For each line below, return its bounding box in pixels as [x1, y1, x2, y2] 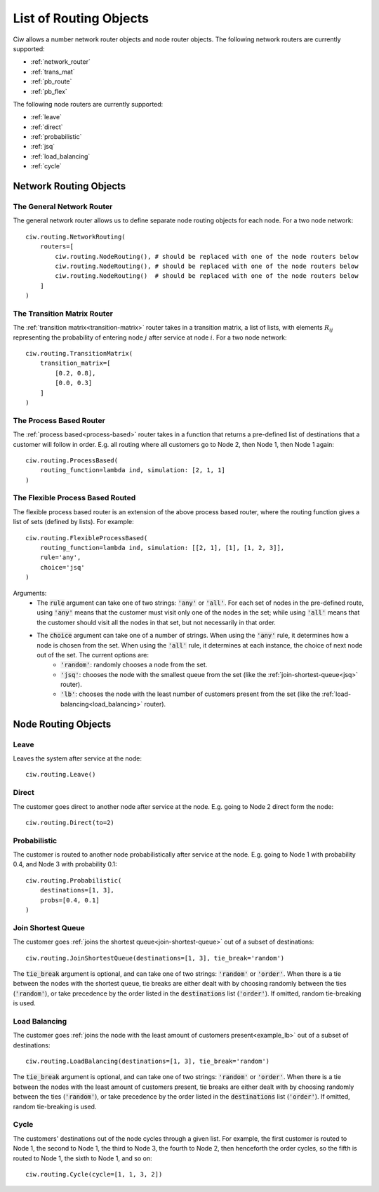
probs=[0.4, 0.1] [39, 896, 100, 904]
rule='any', [39, 554, 81, 561]
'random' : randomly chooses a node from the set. [60, 660, 208, 669]
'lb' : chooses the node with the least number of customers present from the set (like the [60, 690, 321, 698]
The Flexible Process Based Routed [13, 493, 136, 503]
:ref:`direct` [30, 123, 63, 131]
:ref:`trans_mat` [30, 67, 75, 76]
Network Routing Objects [13, 180, 126, 192]
